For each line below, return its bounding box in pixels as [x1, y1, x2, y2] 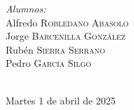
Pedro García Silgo [6, 56, 92, 70]
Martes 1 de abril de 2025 [6, 93, 116, 107]
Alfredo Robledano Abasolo [6, 15, 129, 29]
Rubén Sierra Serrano [6, 42, 105, 56]
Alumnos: [6, 1, 46, 15]
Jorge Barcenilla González [6, 29, 126, 43]
